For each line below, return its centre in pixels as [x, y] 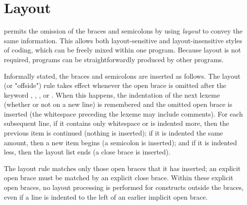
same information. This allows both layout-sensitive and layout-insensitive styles [123, 40]
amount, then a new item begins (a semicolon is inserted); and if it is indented [121, 142]
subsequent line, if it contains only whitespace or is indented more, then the [117, 123]
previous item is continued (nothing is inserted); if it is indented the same [114, 133]
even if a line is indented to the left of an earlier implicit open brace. [106, 196]
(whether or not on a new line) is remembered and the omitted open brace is [118, 104]
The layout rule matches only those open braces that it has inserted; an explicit [122, 168]
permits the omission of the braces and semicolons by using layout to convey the [123, 31]
